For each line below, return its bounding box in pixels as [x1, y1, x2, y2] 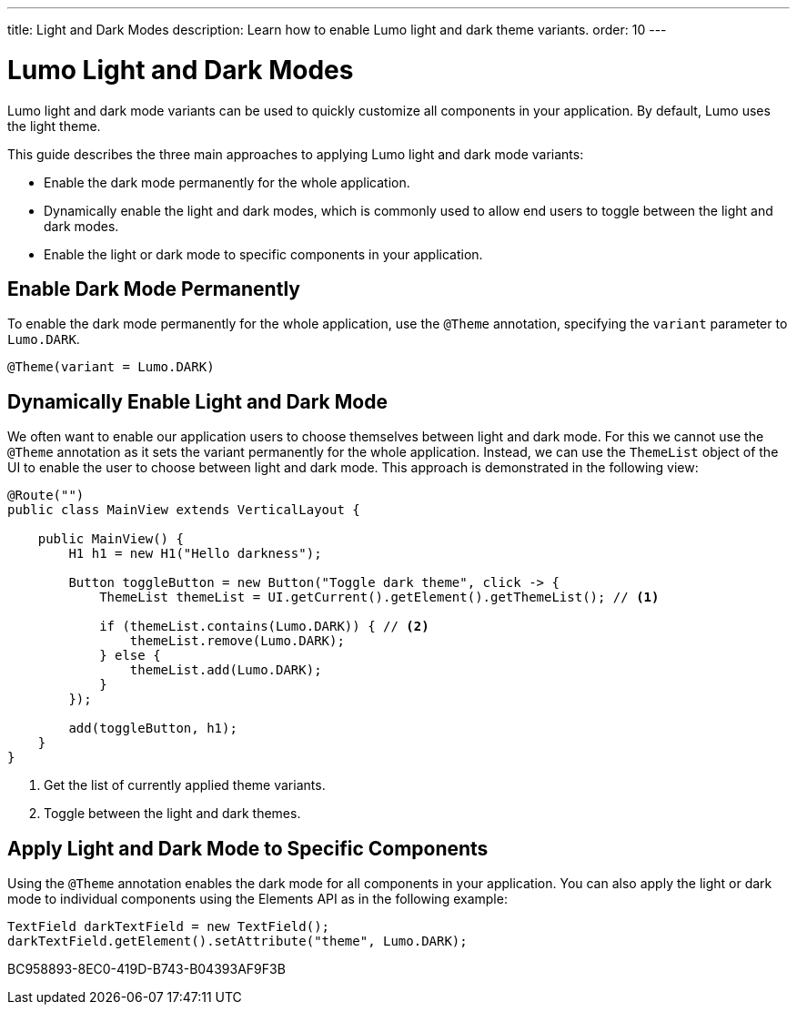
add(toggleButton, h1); [68, 721, 237, 736]
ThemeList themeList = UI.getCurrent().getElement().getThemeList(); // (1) [99, 590, 660, 605]
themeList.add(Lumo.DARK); [129, 663, 322, 678]
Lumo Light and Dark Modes [7, 54, 354, 86]
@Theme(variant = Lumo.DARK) [7, 359, 215, 375]
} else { [99, 648, 161, 663]
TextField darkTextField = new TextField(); [7, 919, 330, 935]
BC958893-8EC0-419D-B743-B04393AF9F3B [7, 961, 286, 977]
